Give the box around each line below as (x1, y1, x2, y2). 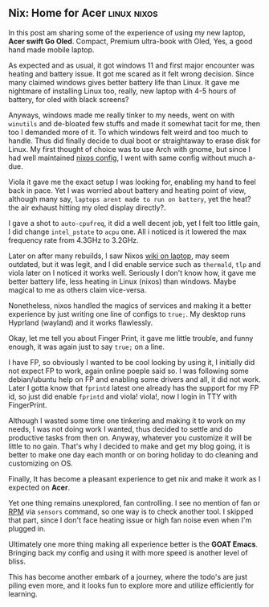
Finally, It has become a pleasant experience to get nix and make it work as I (8, 474, 261, 483)
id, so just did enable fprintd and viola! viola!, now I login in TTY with (8, 392, 238, 401)
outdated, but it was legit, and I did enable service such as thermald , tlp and (8, 259, 261, 269)
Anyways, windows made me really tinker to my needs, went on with (8, 110, 235, 120)
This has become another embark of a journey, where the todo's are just (8, 572, 247, 581)
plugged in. (8, 523, 46, 533)
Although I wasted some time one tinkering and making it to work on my (8, 416, 247, 425)
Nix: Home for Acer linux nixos (8, 6, 158, 20)
